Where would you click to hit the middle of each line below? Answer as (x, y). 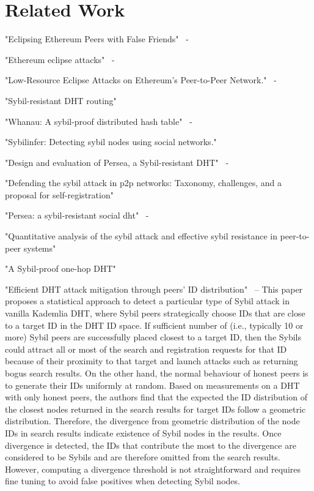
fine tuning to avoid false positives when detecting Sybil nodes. (122, 481)
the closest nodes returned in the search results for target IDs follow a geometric (155, 409)
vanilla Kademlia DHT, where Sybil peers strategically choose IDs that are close (155, 313)
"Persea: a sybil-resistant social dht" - (77, 215)
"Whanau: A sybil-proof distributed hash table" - (99, 121)
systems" (40, 248)
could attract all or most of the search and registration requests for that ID (146, 349)
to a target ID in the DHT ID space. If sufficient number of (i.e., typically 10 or (154, 325)
